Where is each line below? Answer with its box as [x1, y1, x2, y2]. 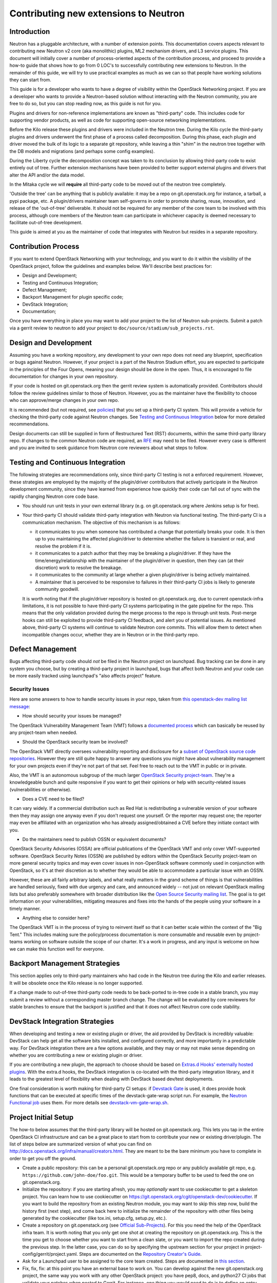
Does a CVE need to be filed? [22, 796, 85, 802]
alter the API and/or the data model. [9, 172, 85, 178]
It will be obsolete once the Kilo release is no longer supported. [9, 980, 143, 986]
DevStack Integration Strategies [9, 1017, 114, 1026]
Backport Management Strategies [9, 959, 120, 968]
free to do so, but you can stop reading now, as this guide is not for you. [9, 101, 162, 107]
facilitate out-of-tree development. [9, 220, 83, 226]
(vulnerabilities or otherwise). [9, 786, 72, 792]
